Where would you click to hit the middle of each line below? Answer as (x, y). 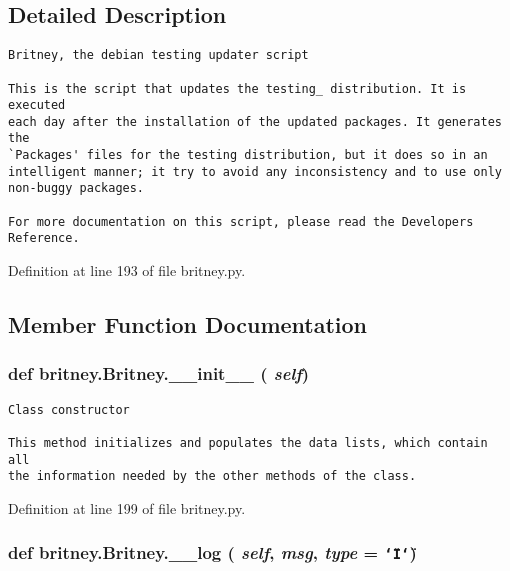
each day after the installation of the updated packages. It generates (255, 121)
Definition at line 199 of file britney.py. (127, 507)
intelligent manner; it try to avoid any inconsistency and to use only (255, 171)
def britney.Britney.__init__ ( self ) (159, 373)
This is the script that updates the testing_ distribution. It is (237, 88)
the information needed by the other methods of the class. (212, 476)
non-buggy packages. (76, 188)
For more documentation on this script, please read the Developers (241, 221)
